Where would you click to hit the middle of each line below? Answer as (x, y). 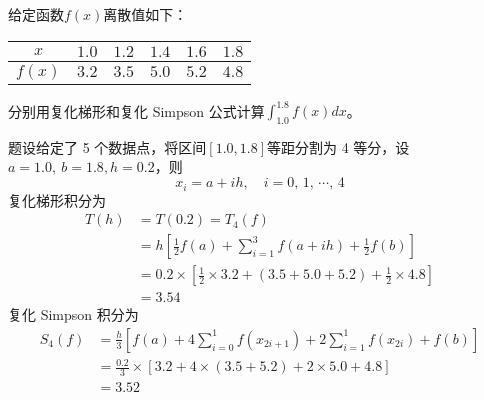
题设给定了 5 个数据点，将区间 (107, 146)
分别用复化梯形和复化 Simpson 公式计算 (136, 110)
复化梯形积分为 (57, 199)
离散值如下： (145, 14)
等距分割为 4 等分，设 (338, 146)
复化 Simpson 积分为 (73, 314)
